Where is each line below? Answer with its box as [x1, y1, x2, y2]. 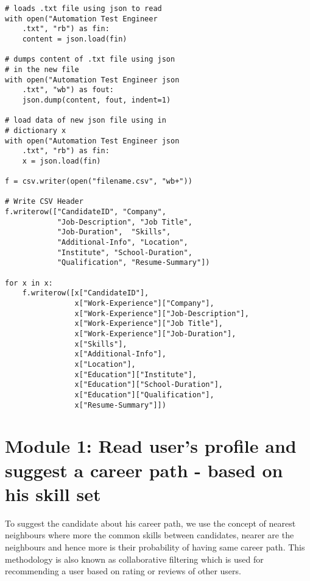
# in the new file [5, 65, 79, 74]
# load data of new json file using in [5, 116, 166, 125]
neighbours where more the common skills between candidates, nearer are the [5, 529, 294, 541]
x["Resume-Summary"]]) [74, 400, 166, 410]
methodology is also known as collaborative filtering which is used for [5, 552, 264, 565]
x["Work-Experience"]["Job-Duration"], [74, 330, 236, 338]
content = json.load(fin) [22, 34, 127, 43]
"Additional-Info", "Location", [57, 238, 188, 247]
